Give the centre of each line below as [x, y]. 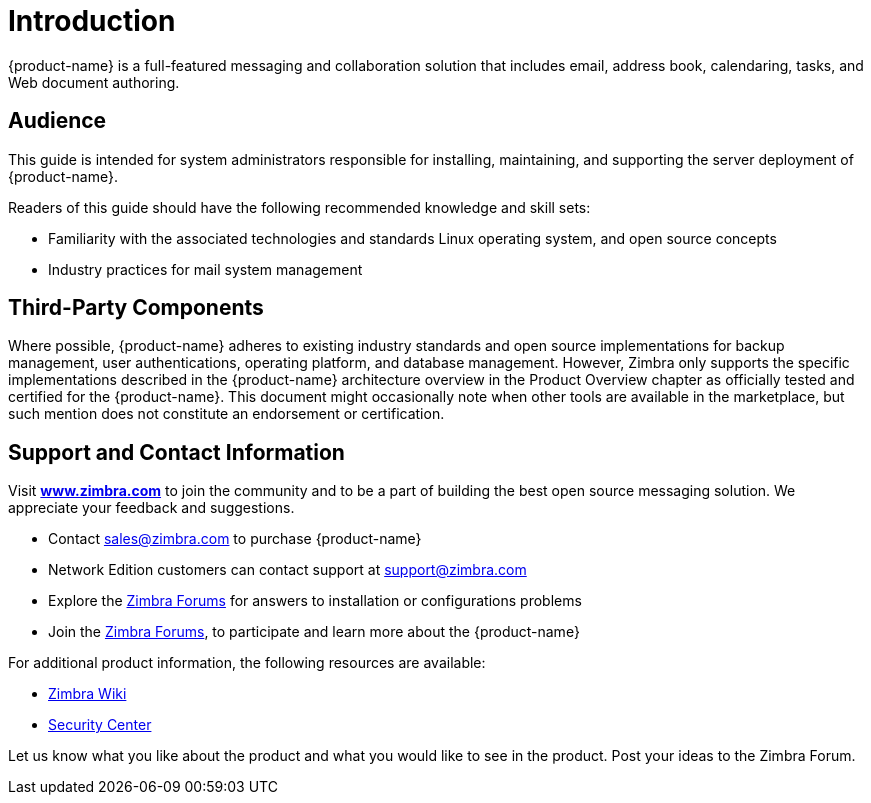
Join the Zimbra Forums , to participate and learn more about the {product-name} [314, 632]
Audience [57, 121]
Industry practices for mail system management [205, 269]
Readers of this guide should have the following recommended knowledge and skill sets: [299, 207]
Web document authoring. [94, 82]
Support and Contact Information [176, 452]
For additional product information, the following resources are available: [247, 663]
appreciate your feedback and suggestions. [151, 508]
